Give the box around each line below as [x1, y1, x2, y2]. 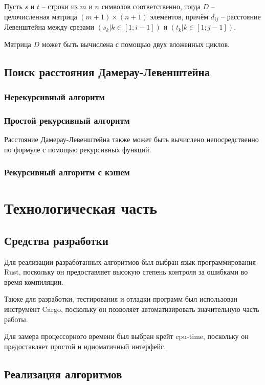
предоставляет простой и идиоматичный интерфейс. [4, 341, 166, 351]
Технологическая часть [4, 197, 158, 218]
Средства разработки [4, 232, 108, 248]
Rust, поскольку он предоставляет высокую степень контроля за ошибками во [4, 266, 248, 277]
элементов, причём [150, 11, 209, 21]
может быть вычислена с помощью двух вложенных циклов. [41, 38, 230, 49]
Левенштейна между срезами [4, 21, 95, 32]
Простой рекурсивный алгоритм [4, 114, 130, 126]
